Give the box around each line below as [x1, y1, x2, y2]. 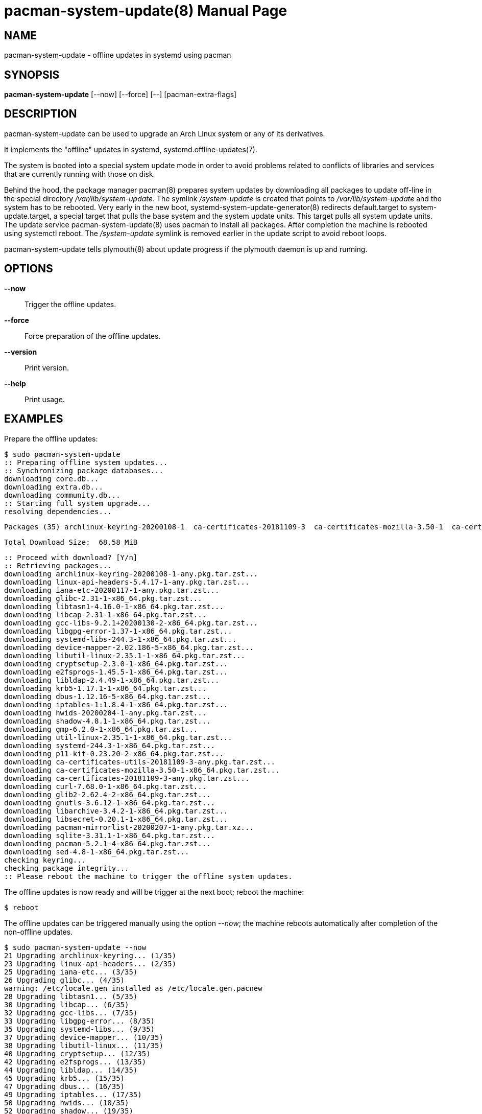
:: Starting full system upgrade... [4, 499, 151, 507]
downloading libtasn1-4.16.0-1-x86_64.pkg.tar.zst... [4, 602, 224, 611]
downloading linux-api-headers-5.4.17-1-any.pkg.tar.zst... [4, 577, 250, 586]
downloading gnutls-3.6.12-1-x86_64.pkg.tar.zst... [4, 798, 215, 807]
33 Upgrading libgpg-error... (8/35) [4, 1016, 155, 1025]
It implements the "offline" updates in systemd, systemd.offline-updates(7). [4, 145, 257, 154]
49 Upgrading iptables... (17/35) [4, 1090, 142, 1099]
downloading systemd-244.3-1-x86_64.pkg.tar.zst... [4, 741, 215, 750]
